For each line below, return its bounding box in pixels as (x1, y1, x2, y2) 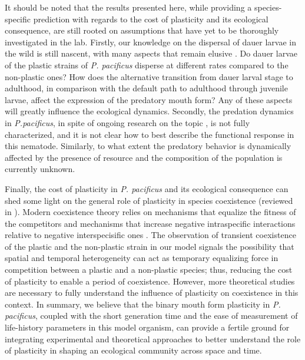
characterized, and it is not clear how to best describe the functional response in (5, 128, 294, 140)
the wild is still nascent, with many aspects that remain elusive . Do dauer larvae (5, 47, 297, 60)
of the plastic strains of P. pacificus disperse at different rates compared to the (5, 58, 289, 71)
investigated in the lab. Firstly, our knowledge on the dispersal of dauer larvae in (5, 35, 297, 48)
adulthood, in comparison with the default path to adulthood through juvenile (5, 82, 288, 94)
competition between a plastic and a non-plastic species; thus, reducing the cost (5, 263, 293, 276)
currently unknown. (5, 163, 75, 175)
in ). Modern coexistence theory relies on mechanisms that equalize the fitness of (5, 206, 296, 218)
